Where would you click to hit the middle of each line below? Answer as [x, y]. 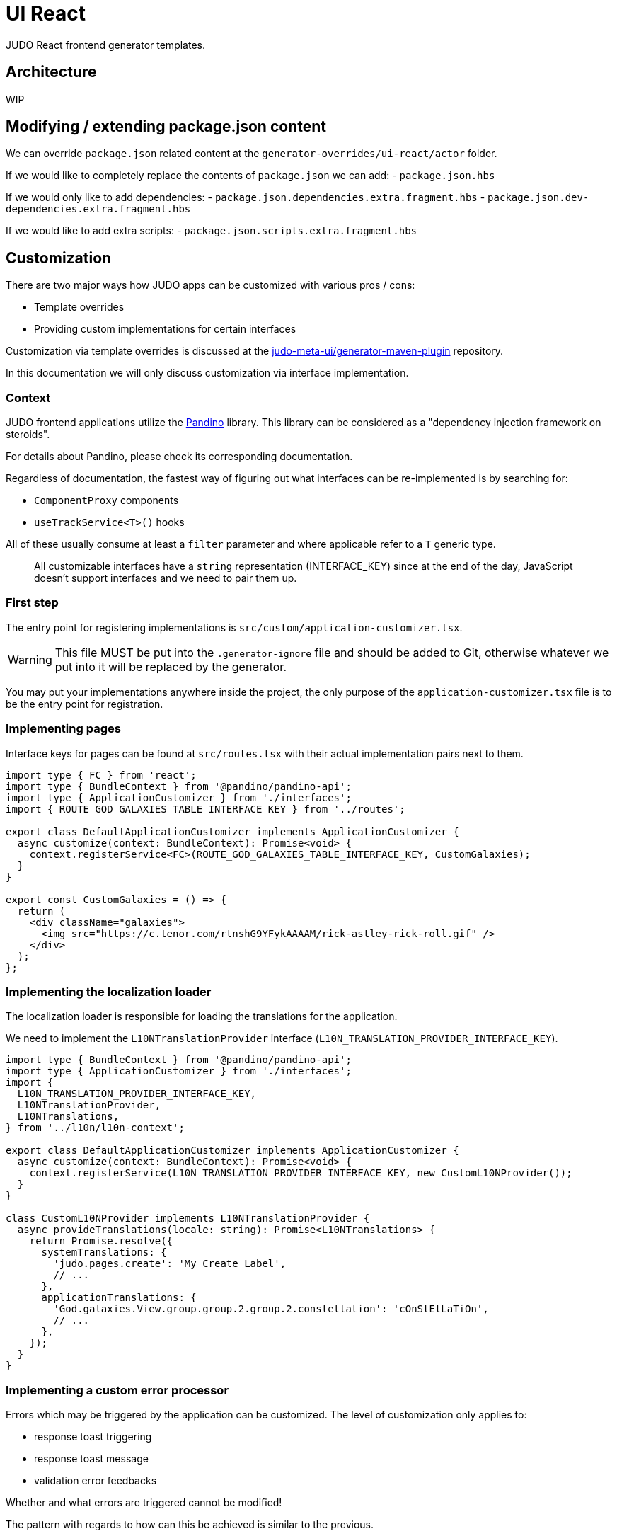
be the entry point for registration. [85, 704]
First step [32, 603]
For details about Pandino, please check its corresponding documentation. [179, 457]
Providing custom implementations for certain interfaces [165, 329]
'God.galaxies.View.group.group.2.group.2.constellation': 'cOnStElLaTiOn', [271, 1309]
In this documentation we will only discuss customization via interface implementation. [207, 373]
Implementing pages [63, 729]
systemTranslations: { [104, 1253]
